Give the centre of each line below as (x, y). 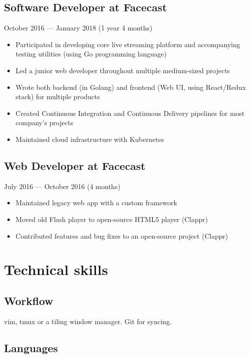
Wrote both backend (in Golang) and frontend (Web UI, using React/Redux (131, 87)
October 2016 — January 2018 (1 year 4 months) (78, 28)
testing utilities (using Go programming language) (91, 54)
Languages (31, 347)
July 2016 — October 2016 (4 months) (62, 186)
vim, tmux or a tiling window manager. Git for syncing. (88, 321)
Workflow (29, 300)
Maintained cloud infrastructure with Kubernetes (90, 139)
